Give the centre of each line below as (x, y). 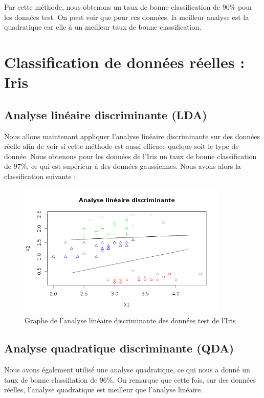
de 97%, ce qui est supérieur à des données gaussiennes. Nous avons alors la (123, 166)
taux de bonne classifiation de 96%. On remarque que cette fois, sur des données (130, 379)
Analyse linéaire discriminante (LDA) (106, 114)
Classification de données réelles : (125, 62)
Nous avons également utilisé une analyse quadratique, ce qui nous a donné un (127, 369)
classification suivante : (40, 176)
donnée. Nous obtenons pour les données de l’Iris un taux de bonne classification (130, 156)
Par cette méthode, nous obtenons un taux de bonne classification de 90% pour (128, 7)
